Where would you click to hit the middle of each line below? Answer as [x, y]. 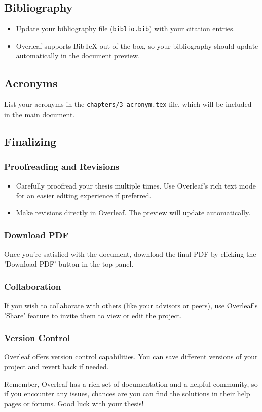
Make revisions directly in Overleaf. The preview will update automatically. [133, 212]
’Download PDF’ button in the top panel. [69, 264]
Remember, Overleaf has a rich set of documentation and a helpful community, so [131, 383]
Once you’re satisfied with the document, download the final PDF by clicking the [130, 254]
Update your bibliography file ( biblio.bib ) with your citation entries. [125, 29]
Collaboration [33, 286]
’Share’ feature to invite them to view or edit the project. [93, 315]
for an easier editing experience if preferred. [84, 195]
